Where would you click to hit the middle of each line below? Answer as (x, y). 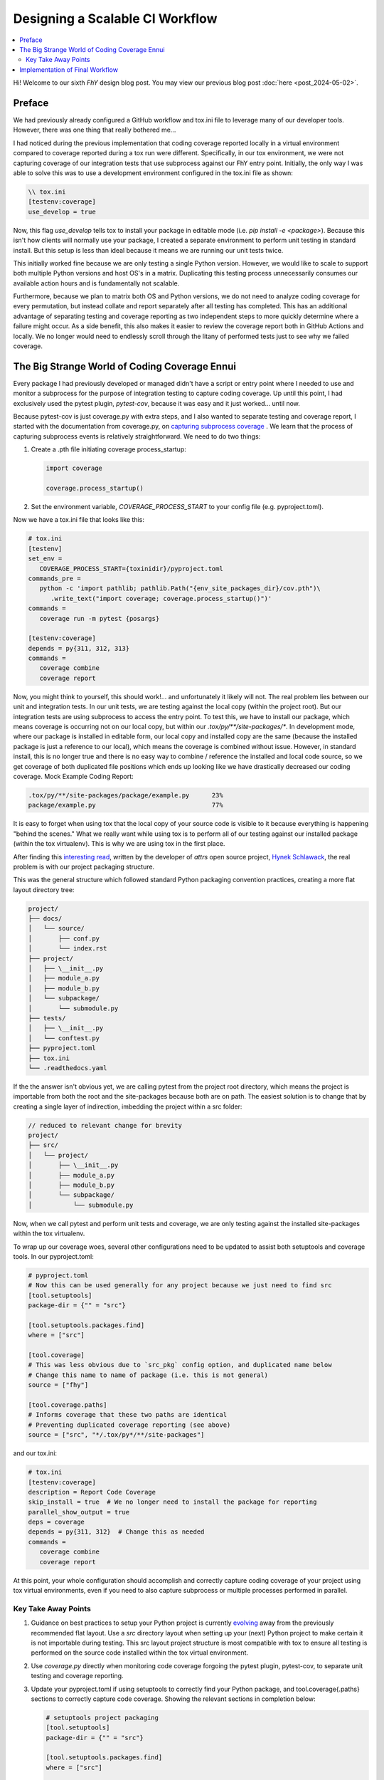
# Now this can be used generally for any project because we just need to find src (180, 1286)
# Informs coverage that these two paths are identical (128, 1415)
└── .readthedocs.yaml (68, 1068)
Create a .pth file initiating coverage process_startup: (108, 449)
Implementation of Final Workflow (69, 69)
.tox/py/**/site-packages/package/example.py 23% (126, 795)
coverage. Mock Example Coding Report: (74, 776)
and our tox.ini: (35, 1453)
